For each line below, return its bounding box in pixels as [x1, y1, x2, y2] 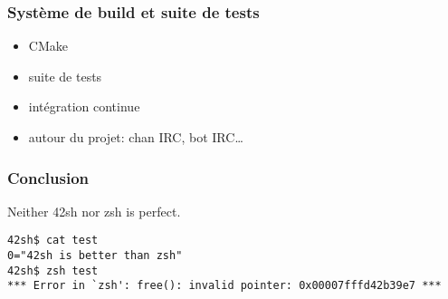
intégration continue [28, 97, 140, 116]
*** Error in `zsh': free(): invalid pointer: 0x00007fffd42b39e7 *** [7, 279, 442, 293]
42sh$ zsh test [7, 264, 99, 277]
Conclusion [7, 166, 89, 188]
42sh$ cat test [7, 234, 99, 247]
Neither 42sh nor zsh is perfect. [7, 201, 181, 220]
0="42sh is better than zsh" [7, 249, 183, 263]
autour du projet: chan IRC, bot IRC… [28, 128, 243, 146]
